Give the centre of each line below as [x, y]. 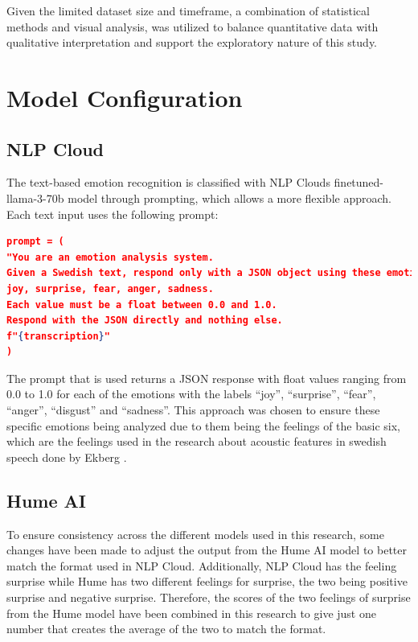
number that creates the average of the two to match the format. [166, 629]
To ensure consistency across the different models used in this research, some [195, 534]
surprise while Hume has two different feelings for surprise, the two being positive [207, 581]
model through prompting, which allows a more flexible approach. [229, 198]
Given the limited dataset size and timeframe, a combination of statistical [188, 10]
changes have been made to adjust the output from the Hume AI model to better [207, 550]
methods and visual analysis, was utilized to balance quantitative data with [193, 26]
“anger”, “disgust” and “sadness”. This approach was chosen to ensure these [193, 410]
